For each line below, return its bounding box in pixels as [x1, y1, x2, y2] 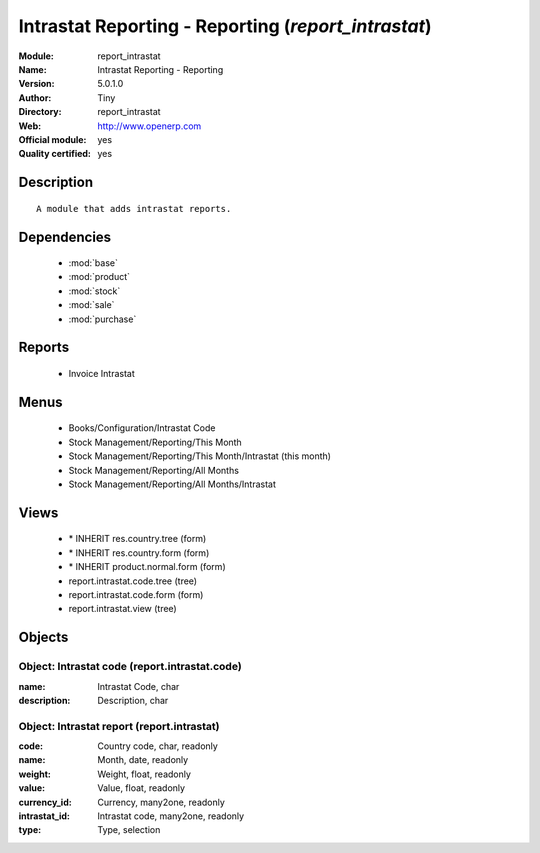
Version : [18, 78, 55, 90]
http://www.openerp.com [97, 120, 202, 132]
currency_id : [18, 796, 72, 808]
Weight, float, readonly [97, 768, 192, 780]
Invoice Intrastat [68, 368, 135, 380]
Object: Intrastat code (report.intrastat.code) [18, 660, 242, 674]
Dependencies [18, 228, 112, 245]
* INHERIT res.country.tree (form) [68, 533, 207, 545]
